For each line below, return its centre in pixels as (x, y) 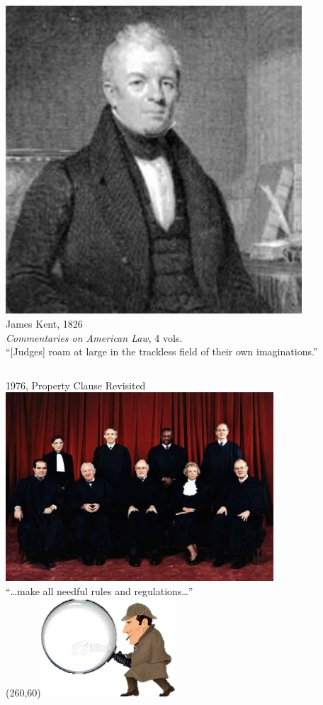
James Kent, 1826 (44, 323)
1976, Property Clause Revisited (76, 385)
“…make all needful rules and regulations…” (100, 591)
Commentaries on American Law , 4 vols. (94, 337)
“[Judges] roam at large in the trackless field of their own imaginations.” (162, 351)
